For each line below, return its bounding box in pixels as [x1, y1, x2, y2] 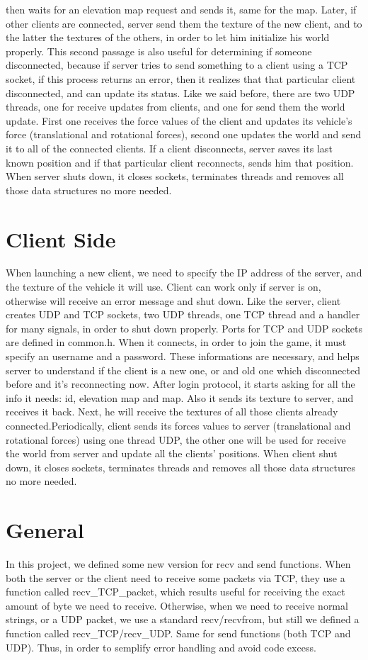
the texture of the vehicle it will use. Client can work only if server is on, [6, 279, 321, 294]
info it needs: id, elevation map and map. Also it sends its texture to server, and [6, 390, 354, 405]
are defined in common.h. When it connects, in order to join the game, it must [6, 335, 347, 349]
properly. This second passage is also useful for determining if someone [6, 43, 312, 58]
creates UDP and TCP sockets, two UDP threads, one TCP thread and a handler [6, 307, 360, 322]
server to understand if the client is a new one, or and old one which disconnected [6, 362, 360, 377]
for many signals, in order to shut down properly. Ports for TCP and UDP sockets [6, 320, 362, 335]
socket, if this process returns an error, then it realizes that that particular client [6, 71, 356, 86]
